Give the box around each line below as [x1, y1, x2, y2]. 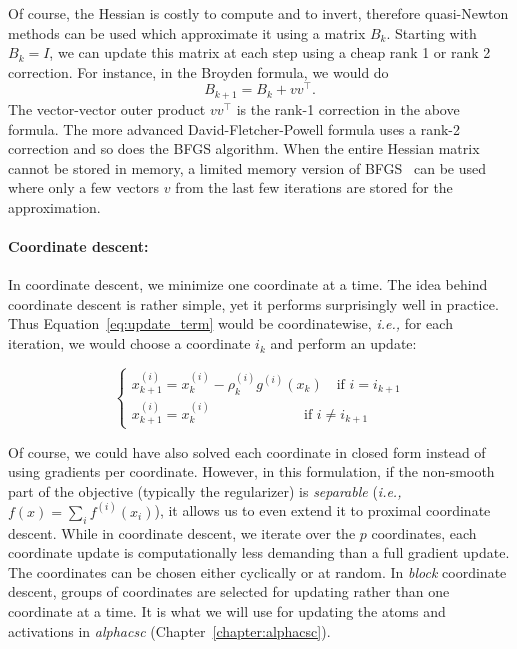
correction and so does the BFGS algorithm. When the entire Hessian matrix [8, 138, 480, 159]
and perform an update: [270, 333, 417, 354]
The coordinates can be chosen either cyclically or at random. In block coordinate [8, 561, 507, 582]
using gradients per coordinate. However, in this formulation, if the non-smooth [8, 461, 495, 482]
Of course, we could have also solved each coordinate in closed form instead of [8, 441, 486, 462]
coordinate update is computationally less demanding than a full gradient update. [8, 542, 510, 563]
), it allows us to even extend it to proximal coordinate [154, 500, 491, 521]
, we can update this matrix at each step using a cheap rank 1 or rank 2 [49, 42, 491, 63]
